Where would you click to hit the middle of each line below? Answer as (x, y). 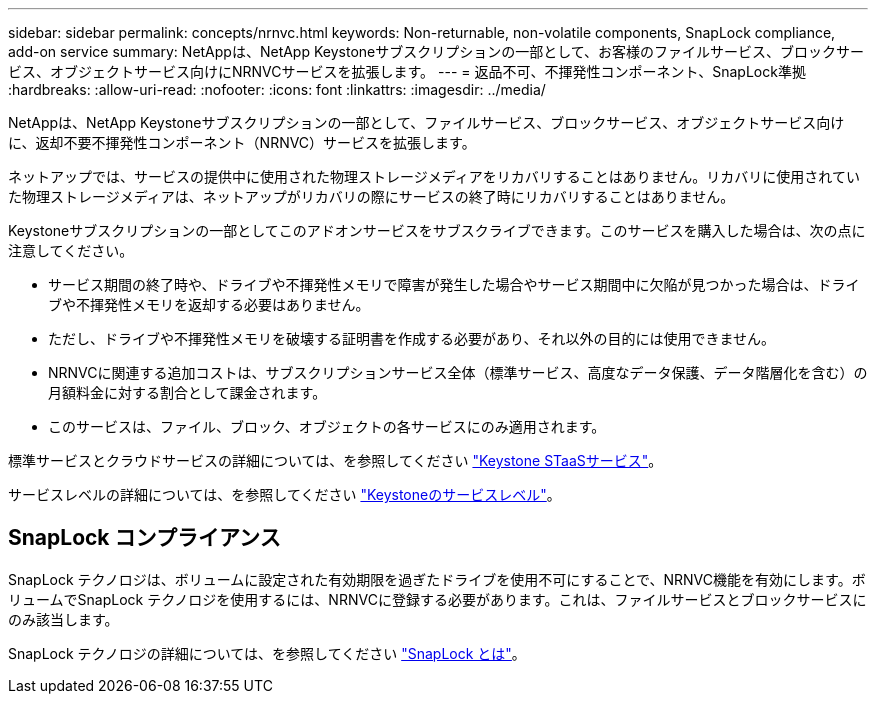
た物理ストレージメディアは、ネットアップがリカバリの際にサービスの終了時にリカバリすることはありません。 (371, 196)
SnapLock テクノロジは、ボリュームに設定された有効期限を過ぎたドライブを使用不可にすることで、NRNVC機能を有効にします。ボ (437, 579)
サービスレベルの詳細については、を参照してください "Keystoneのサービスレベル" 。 (284, 494)
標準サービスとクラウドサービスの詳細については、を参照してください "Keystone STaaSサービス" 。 (335, 460)
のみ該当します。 (63, 619)
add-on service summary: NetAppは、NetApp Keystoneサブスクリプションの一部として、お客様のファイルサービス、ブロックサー (436, 51)
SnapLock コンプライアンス (144, 538)
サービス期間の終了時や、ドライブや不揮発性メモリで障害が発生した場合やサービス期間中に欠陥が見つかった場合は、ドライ (454, 284)
